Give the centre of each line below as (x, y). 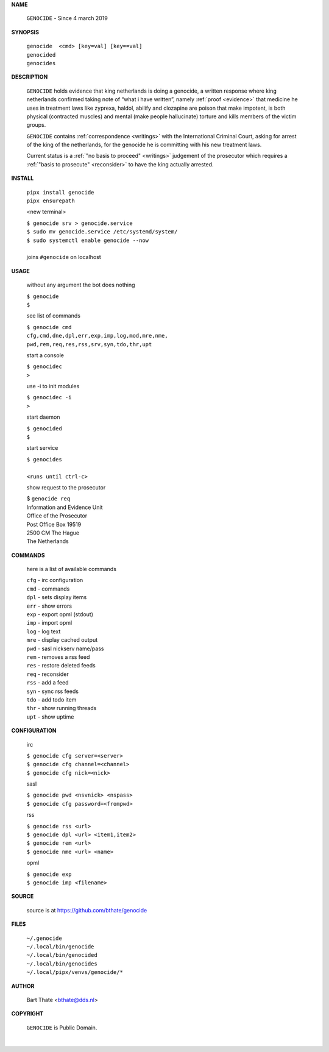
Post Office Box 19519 (54, 524)
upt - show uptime (50, 717)
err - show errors (49, 606)
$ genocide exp (49, 874)
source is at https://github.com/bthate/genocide (87, 910)
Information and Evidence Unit (65, 507)
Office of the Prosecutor (57, 516)
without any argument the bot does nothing (81, 285)
